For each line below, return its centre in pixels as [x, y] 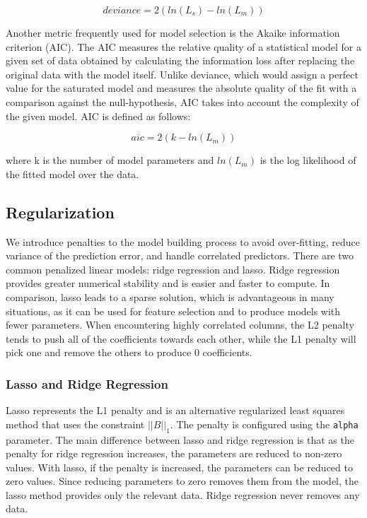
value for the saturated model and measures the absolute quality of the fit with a [181, 88]
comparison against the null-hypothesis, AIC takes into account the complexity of [182, 101]
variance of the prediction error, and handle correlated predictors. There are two [180, 255]
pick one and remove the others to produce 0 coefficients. [129, 352]
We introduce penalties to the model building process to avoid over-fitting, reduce [183, 241]
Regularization [60, 212]
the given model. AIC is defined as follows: [98, 116]
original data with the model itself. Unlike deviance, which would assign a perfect [182, 74]
